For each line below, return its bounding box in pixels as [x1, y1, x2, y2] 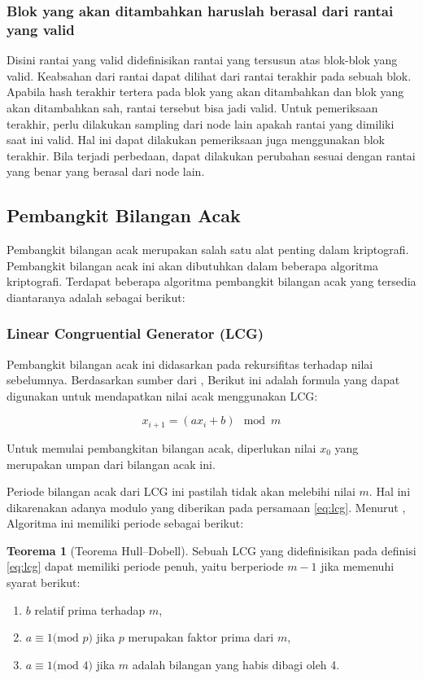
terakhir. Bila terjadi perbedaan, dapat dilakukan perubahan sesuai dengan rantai [7, 147, 416, 164]
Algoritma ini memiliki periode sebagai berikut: [7, 515, 244, 532]
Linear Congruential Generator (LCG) [7, 323, 264, 344]
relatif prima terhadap [34, 601, 146, 618]
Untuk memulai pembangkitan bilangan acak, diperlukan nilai [7, 439, 316, 456]
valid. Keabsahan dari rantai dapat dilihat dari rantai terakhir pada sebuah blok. [7, 67, 412, 84]
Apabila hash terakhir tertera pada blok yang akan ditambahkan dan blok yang [7, 83, 404, 100]
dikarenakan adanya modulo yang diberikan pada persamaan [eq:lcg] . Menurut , [7, 498, 406, 515]
